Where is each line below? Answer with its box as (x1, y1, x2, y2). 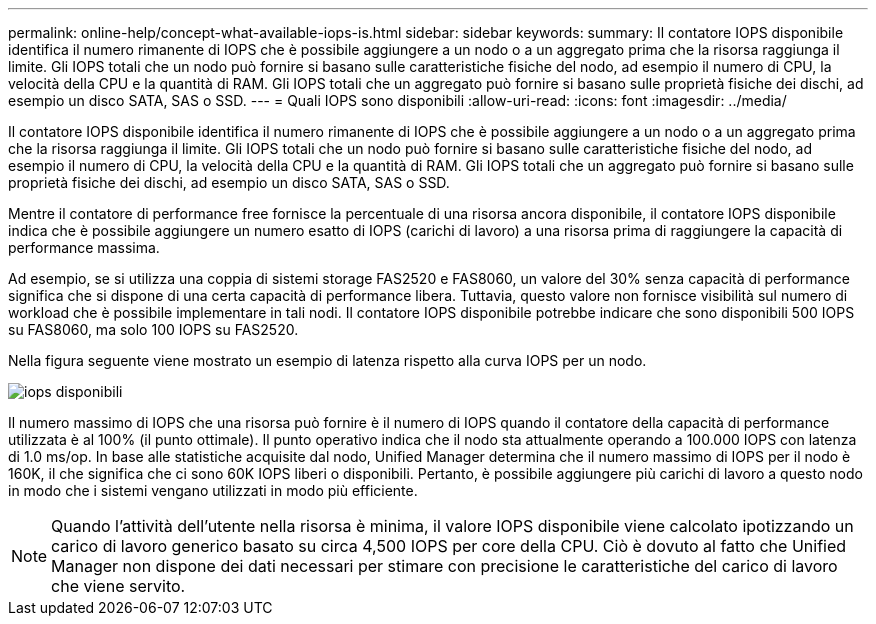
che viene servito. (51, 576, 186, 596)
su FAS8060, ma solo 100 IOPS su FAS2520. (8, 321, 299, 338)
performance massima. (8, 239, 160, 256)
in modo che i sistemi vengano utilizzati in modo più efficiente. (8, 482, 418, 499)
